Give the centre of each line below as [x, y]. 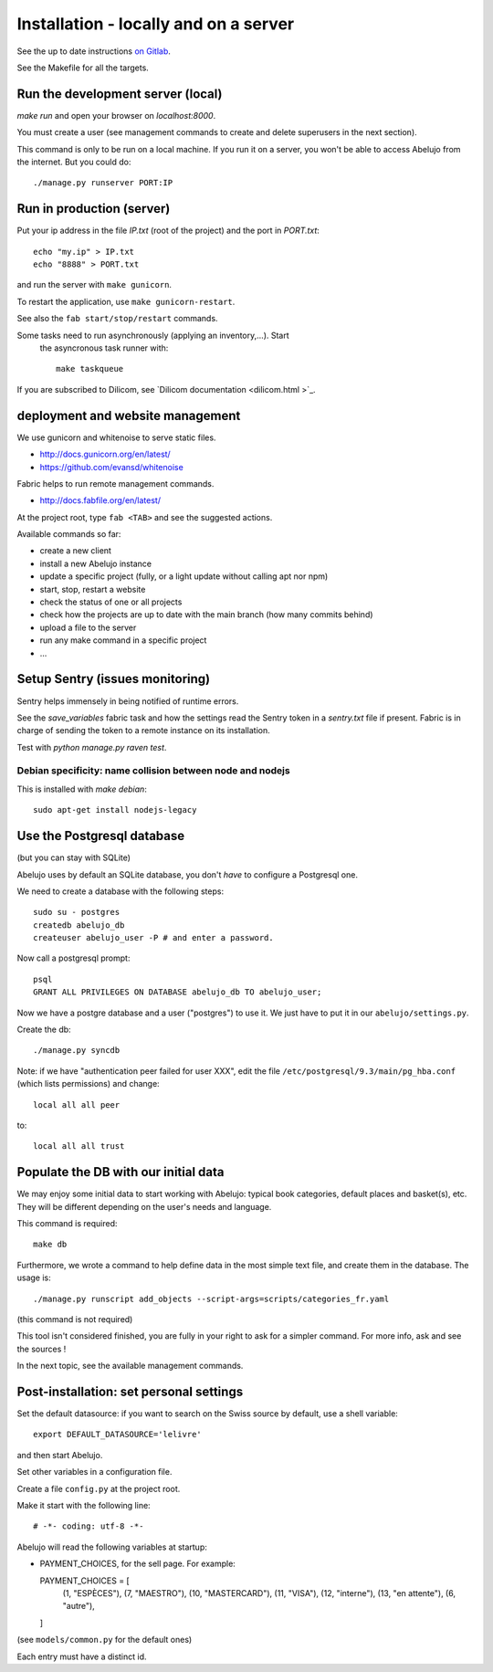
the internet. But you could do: [74, 162]
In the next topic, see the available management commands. [130, 1366]
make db [50, 1245]
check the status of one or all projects [111, 602]
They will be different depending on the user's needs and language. [144, 1206]
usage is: [34, 1278]
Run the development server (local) [120, 94]
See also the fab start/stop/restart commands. [117, 319]
